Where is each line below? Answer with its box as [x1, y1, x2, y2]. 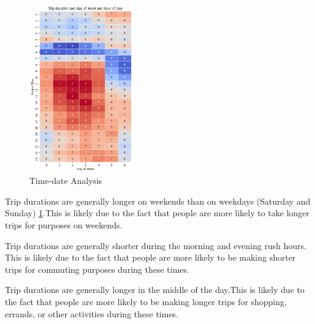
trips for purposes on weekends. [5, 219, 123, 231]
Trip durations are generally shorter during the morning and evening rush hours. [5, 239, 306, 252]
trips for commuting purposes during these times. [5, 262, 189, 275]
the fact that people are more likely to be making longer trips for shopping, [5, 295, 287, 308]
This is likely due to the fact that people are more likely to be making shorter [5, 251, 296, 264]
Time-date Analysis [29, 174, 103, 187]
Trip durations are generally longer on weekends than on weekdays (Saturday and [5, 194, 311, 207]
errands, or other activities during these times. [5, 307, 179, 320]
